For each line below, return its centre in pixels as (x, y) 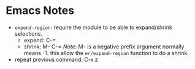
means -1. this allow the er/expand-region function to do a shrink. (106, 53)
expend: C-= (40, 40)
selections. (28, 33)
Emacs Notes (40, 11)
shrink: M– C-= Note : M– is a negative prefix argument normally (104, 47)
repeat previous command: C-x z (56, 59)
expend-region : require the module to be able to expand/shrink (93, 27)
